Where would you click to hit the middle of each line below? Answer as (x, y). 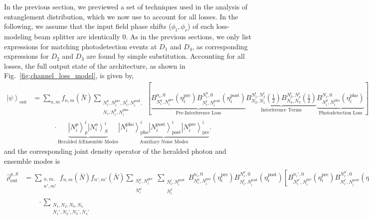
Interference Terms (281, 110)
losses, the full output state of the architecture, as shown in (95, 65)
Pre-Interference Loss (198, 113)
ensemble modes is (32, 161)
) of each (201, 26)
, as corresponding (220, 46)
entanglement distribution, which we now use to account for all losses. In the (121, 16)
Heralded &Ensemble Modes (88, 142)
